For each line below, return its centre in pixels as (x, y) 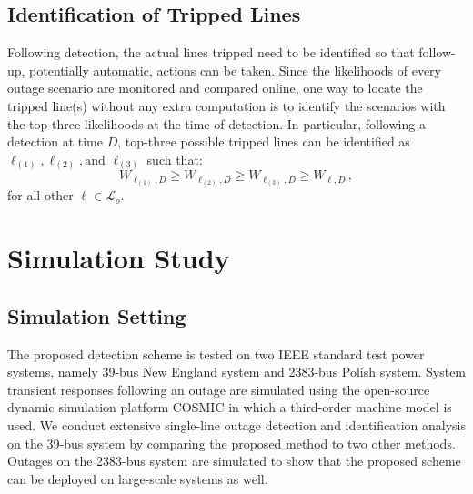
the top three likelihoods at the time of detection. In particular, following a (216, 123)
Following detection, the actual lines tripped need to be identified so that (211, 52)
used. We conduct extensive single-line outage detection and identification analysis (236, 424)
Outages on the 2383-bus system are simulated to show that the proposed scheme (234, 461)
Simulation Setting (97, 315)
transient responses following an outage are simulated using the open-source (219, 389)
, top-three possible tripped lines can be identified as (264, 141)
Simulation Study (119, 258)
